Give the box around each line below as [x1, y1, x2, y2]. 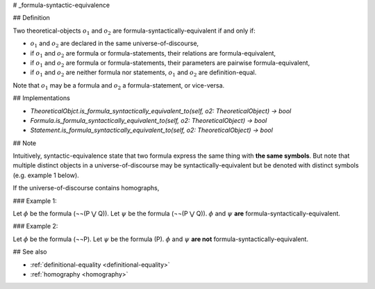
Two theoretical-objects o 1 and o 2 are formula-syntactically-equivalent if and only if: [12, 26, 256, 36]
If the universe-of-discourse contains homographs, [12, 184, 160, 192]
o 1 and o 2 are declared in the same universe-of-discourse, [30, 39, 199, 49]
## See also [12, 247, 47, 256]
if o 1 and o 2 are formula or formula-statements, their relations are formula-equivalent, [30, 49, 276, 59]
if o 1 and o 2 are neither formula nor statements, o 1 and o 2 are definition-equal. [30, 68, 257, 79]
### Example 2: [12, 222, 58, 231]
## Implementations [12, 94, 71, 102]
